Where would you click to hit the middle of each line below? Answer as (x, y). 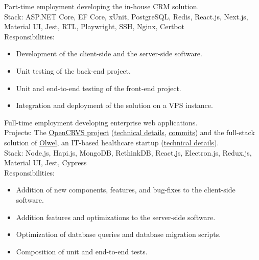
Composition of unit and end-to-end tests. (82, 251)
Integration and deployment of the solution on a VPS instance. (114, 105)
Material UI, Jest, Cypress (45, 162)
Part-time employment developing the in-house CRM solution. (102, 6)
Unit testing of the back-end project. (73, 70)
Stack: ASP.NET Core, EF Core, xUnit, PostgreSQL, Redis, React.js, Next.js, (126, 16)
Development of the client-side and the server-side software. (109, 53)
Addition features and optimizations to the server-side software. (116, 217)
